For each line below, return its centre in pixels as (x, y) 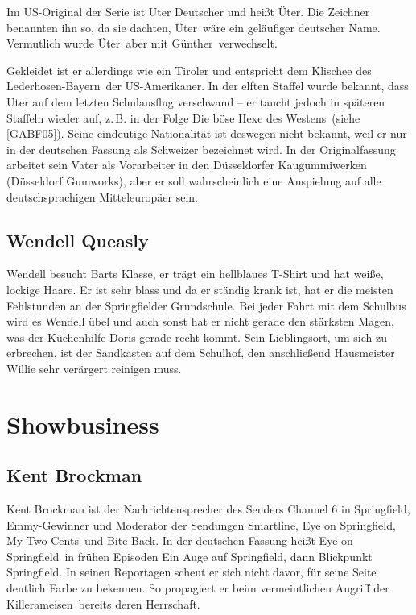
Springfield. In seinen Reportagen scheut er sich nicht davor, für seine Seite (192, 572)
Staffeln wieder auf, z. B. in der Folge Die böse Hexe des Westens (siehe (183, 117)
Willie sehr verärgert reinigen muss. (94, 368)
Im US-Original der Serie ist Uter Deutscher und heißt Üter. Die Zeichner (188, 11)
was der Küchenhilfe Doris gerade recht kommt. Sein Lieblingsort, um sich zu (197, 337)
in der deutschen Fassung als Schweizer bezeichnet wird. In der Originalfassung (201, 149)
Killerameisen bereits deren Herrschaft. (103, 603)
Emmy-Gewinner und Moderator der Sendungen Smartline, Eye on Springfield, (201, 524)
